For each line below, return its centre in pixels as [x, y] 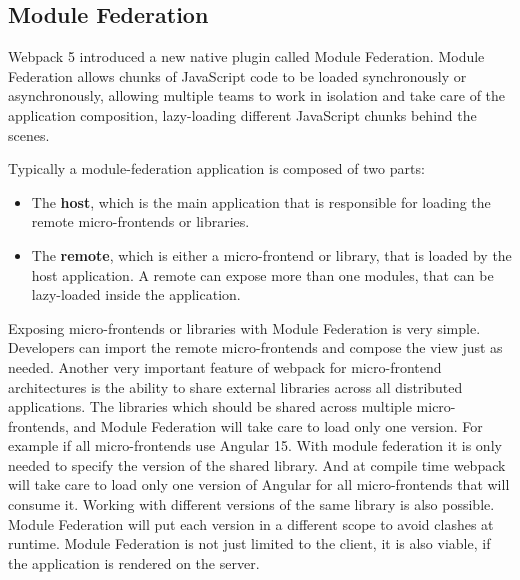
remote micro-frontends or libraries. [140, 221]
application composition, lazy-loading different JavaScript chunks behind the [242, 114]
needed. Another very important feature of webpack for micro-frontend [225, 366]
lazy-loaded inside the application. [136, 294]
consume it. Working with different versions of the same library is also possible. [251, 504]
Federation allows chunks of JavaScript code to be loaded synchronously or [237, 75]
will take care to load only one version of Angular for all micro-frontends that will [259, 484]
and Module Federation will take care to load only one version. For [278, 425]
